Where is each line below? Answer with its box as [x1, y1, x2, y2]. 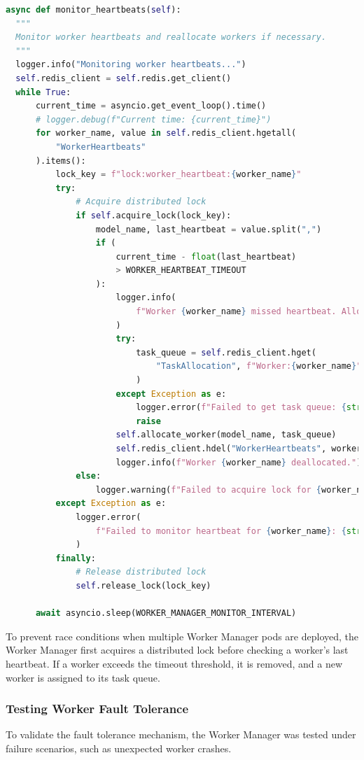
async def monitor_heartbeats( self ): [6, 5, 181, 15]
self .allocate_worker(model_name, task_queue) [115, 430, 337, 440]
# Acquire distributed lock [76, 197, 206, 207]
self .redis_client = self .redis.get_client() [15, 73, 232, 83]
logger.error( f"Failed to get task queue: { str [136, 402, 362, 413]
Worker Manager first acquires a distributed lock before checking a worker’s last [6, 642, 349, 657]
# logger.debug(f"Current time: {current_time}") [35, 114, 272, 125]
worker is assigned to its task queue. [6, 670, 160, 684]
